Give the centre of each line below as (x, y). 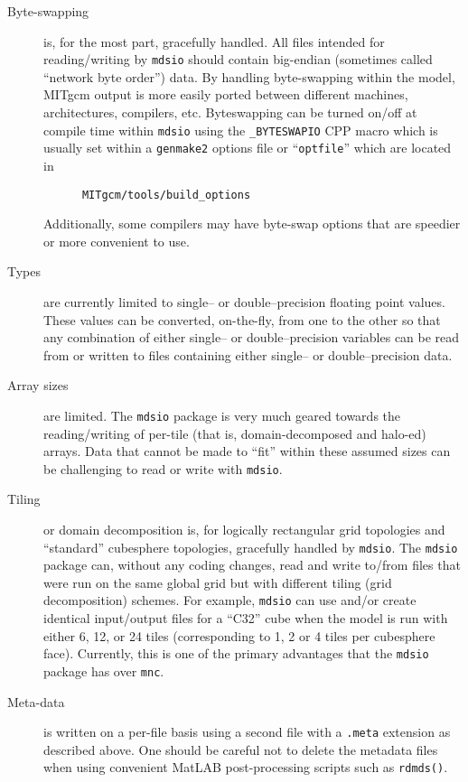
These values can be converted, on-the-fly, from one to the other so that (242, 319)
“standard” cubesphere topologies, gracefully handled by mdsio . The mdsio (251, 547)
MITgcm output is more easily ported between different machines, (226, 94)
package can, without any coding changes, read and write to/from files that (252, 565)
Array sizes (38, 385)
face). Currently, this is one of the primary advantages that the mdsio (236, 653)
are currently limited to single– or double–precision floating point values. (244, 301)
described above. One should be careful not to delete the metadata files (241, 749)
